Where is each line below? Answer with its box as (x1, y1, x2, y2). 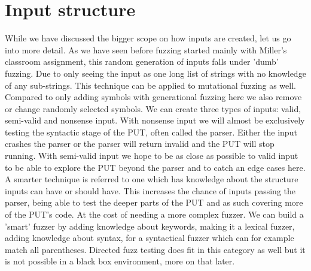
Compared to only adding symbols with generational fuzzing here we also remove (5, 91, 302, 103)
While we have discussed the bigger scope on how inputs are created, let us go (5, 32, 291, 44)
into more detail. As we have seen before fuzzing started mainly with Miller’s (5, 43, 287, 56)
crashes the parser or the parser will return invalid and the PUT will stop (5, 137, 275, 150)
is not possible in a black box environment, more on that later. (5, 255, 235, 267)
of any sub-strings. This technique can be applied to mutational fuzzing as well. (5, 79, 296, 91)
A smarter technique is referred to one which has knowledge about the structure (5, 173, 298, 185)
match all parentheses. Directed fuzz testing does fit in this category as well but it (5, 243, 306, 255)
